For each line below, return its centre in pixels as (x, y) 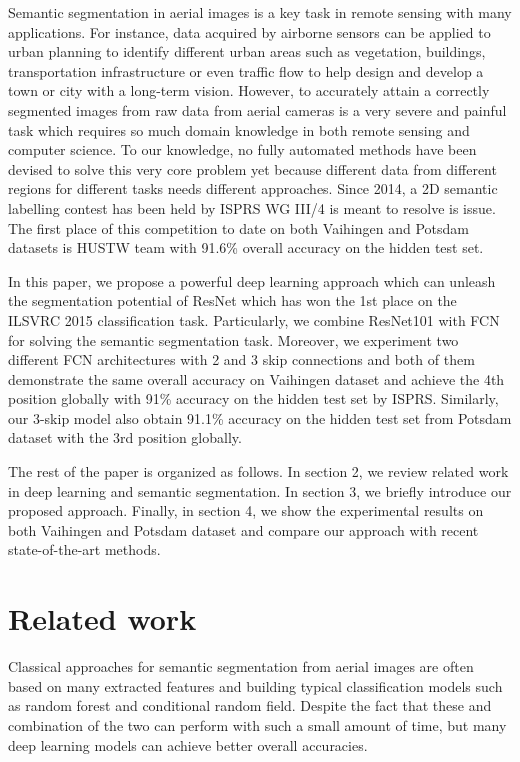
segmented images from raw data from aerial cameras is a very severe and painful (257, 109)
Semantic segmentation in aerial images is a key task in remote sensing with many (260, 12)
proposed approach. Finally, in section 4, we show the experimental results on (246, 510)
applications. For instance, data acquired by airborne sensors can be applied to (249, 31)
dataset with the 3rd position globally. (125, 437)
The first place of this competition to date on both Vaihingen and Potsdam (238, 227)
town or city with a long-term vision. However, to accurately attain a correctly (249, 90)
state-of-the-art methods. (84, 549)
